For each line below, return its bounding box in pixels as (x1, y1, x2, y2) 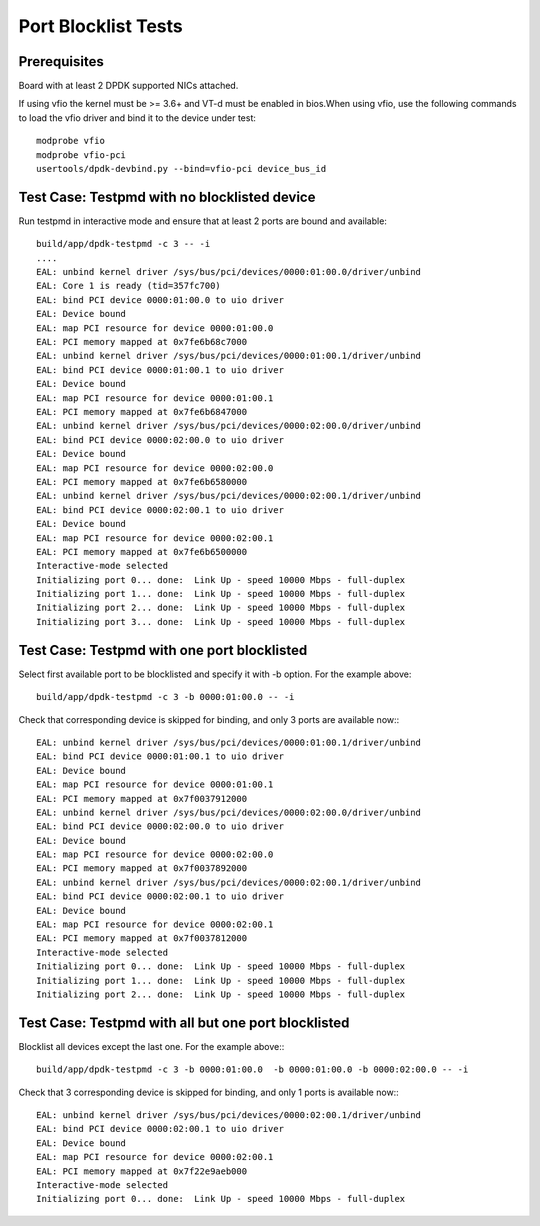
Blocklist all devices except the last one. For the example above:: (18, 1040, 285, 1052)
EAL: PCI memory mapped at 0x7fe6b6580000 (36, 476, 248, 487)
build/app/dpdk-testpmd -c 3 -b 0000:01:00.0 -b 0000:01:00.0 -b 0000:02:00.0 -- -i (36, 1064, 469, 1075)
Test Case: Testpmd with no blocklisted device (18, 188, 316, 205)
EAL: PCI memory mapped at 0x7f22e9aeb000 (36, 1165, 248, 1177)
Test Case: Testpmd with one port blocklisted (18, 641, 308, 659)
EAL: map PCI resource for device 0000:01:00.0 (36, 322, 274, 334)
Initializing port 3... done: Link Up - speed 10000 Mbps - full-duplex (36, 616, 406, 627)
